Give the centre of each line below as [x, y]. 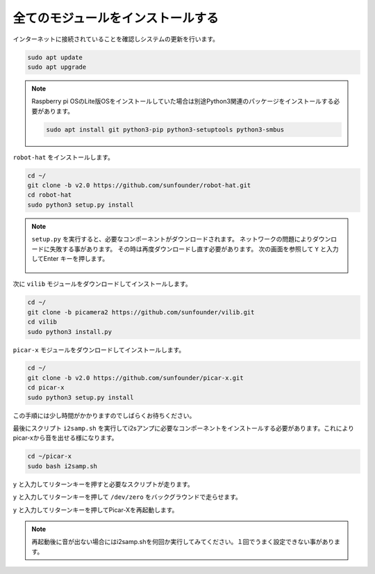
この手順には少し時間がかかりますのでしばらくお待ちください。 [104, 415]
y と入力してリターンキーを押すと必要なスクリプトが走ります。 [103, 484]
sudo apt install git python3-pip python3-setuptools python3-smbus [165, 129]
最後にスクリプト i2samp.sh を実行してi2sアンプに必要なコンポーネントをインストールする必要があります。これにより [183, 429]
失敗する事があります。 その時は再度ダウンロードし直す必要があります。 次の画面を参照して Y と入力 [194, 249]
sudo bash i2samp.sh [62, 466]
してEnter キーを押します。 [70, 258]
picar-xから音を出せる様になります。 [65, 438]
